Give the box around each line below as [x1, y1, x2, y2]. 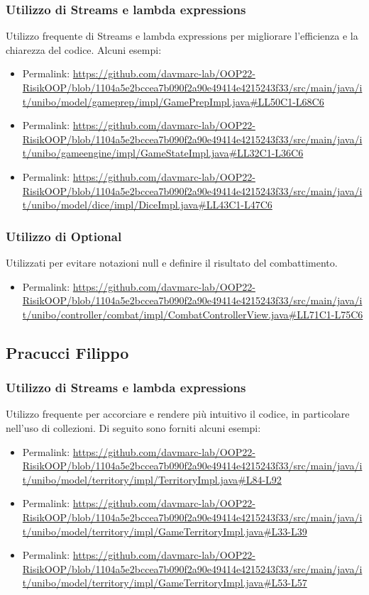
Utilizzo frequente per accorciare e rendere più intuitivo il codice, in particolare [6, 406, 350, 421]
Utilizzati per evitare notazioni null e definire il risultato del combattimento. [6, 255, 338, 269]
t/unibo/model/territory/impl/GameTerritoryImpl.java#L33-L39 [22, 523, 307, 538]
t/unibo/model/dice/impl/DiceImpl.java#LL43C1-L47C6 [22, 197, 272, 212]
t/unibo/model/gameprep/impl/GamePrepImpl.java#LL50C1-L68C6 [22, 94, 324, 109]
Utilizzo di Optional [6, 227, 122, 245]
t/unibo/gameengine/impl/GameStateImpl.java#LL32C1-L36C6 [22, 145, 304, 160]
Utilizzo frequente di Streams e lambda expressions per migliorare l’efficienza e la [6, 28, 358, 43]
